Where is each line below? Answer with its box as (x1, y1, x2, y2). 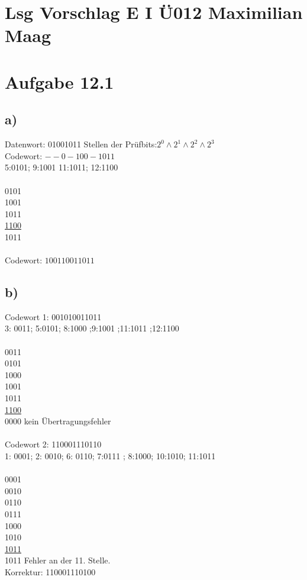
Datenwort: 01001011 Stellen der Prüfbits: (5, 138, 157, 150)
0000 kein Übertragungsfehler (5, 415, 111, 427)
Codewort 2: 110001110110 (5, 438, 102, 450)
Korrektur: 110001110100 (5, 565, 96, 578)
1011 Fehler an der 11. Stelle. (5, 554, 111, 566)
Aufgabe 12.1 (5, 69, 114, 94)
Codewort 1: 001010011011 (5, 310, 102, 323)
